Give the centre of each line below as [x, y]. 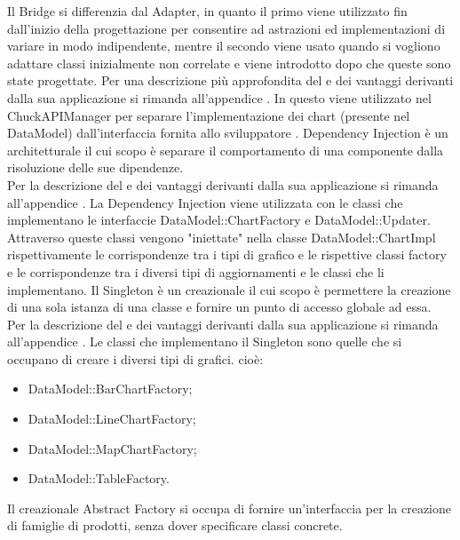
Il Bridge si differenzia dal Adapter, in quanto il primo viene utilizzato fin [207, 11]
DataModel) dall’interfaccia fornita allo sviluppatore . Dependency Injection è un [228, 133]
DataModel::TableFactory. [99, 478]
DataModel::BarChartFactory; [110, 389]
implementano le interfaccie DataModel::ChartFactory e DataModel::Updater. [219, 220]
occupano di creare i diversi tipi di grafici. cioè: [135, 358]
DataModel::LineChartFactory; [112, 419]
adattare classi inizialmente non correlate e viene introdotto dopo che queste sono [229, 63]
